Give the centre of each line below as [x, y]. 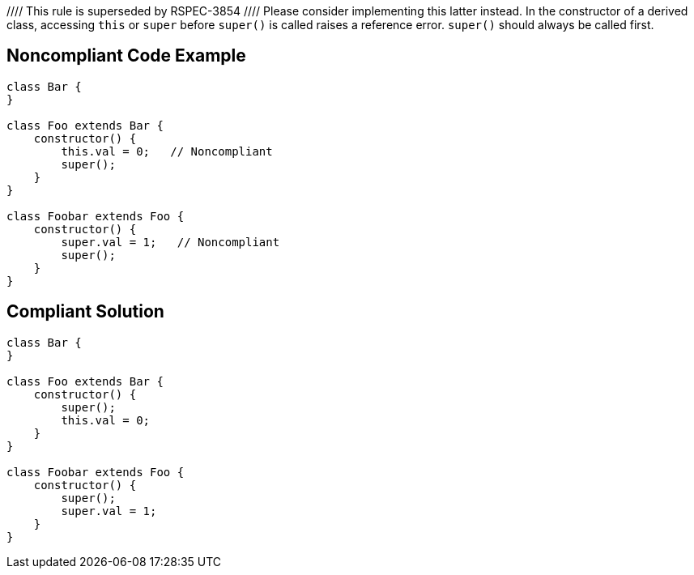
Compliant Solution [85, 312]
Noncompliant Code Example [126, 56]
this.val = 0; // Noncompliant [167, 151]
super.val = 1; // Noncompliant [170, 242]
